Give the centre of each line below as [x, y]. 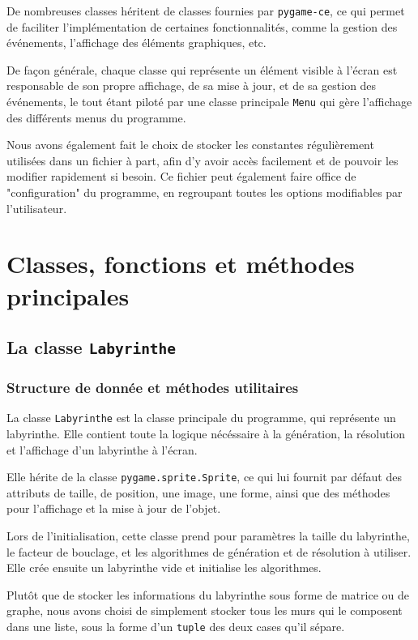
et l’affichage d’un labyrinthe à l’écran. [102, 449]
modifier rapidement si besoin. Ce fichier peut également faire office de [181, 176]
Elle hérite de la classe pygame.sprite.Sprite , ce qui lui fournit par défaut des [204, 477]
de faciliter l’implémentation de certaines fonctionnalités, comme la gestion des [202, 26]
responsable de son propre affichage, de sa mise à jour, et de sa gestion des [192, 85]
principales [68, 295]
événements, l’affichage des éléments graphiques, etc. [136, 43]
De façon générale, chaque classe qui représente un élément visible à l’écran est [202, 69]
